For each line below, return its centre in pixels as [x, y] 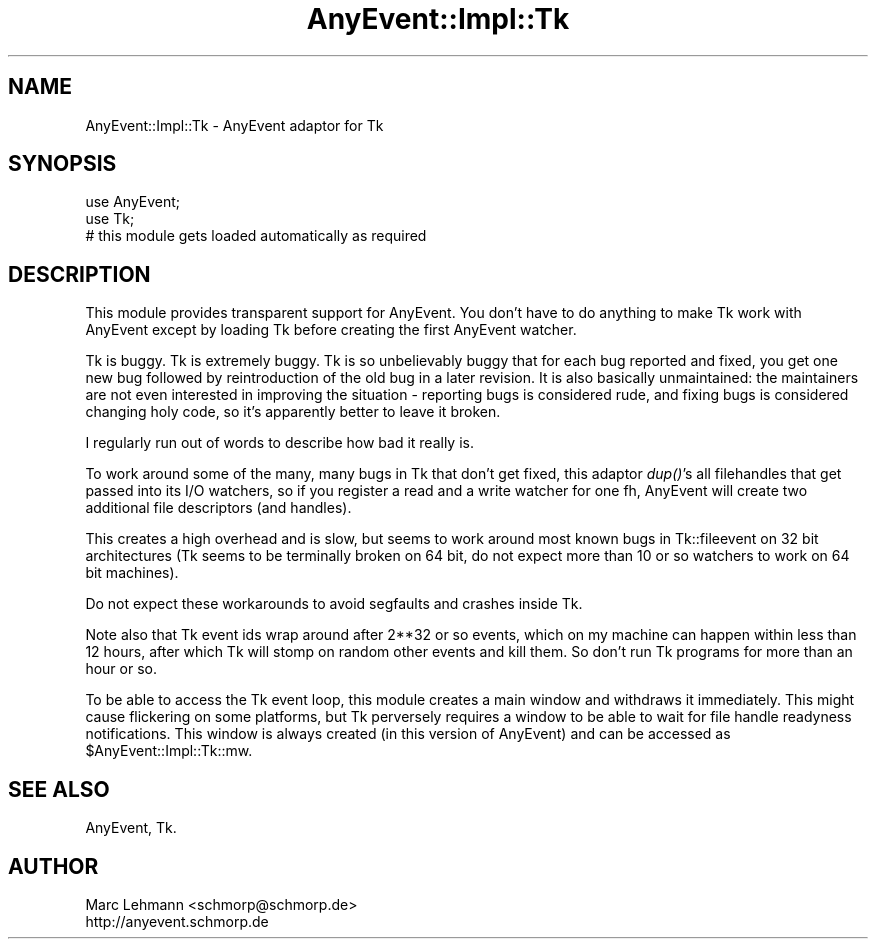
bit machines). [132, 573]
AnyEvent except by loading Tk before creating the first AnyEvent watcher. [331, 330]
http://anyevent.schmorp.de [177, 921]
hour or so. [121, 669]
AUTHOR [53, 866]
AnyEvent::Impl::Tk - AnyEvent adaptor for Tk [234, 125]
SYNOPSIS [62, 164]
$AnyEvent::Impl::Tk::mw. [169, 751]
